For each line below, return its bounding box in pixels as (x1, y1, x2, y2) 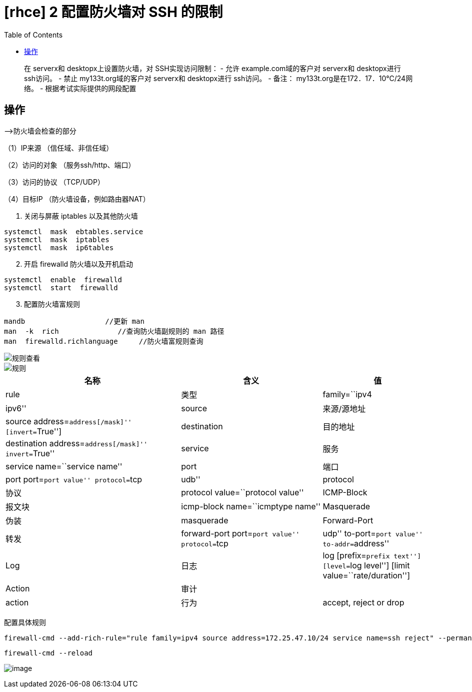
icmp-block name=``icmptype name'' (181, 501, 321, 511)
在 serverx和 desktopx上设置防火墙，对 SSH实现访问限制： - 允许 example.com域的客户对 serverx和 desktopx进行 (24, 64, 401, 73)
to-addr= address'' (322, 538, 389, 548)
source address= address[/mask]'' (5, 416, 132, 426)
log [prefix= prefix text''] (322, 550, 421, 560)
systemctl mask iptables (4, 235, 109, 244)
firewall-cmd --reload (4, 648, 93, 657)
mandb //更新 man (4, 317, 144, 325)
